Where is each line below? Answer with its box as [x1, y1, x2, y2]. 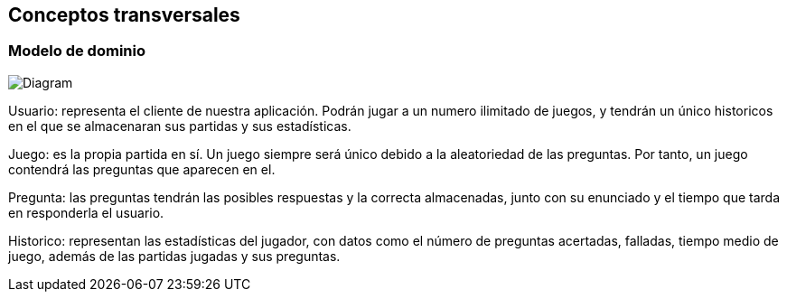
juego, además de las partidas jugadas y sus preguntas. [8, 248, 341, 264]
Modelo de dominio [8, 42, 145, 61]
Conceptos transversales [8, 4, 240, 26]
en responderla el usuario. [8, 204, 164, 220]
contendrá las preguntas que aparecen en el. [8, 161, 276, 177]
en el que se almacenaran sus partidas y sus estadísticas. [8, 117, 351, 134]
